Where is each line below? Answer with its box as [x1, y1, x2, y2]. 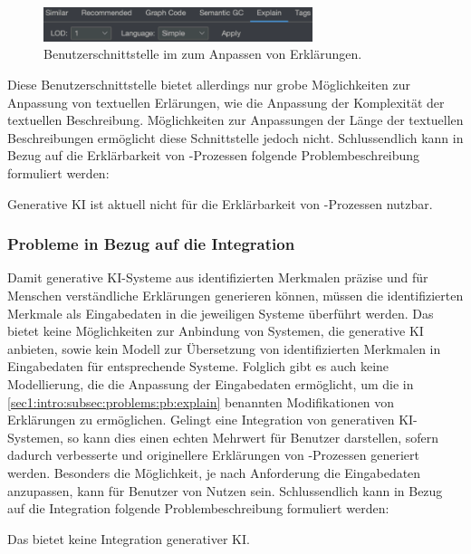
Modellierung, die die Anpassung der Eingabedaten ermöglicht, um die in [7, 374, 414, 393]
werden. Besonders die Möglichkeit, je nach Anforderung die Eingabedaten [7, 463, 421, 482]
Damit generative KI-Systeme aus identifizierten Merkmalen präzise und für [7, 268, 428, 287]
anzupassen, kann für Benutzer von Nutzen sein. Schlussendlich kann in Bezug [7, 481, 443, 500]
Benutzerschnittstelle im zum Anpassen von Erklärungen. [43, 44, 362, 63]
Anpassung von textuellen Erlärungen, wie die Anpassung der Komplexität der [7, 92, 445, 111]
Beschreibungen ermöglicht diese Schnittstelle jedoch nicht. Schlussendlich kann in [7, 128, 464, 147]
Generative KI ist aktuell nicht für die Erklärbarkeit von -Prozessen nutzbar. [7, 194, 433, 213]
